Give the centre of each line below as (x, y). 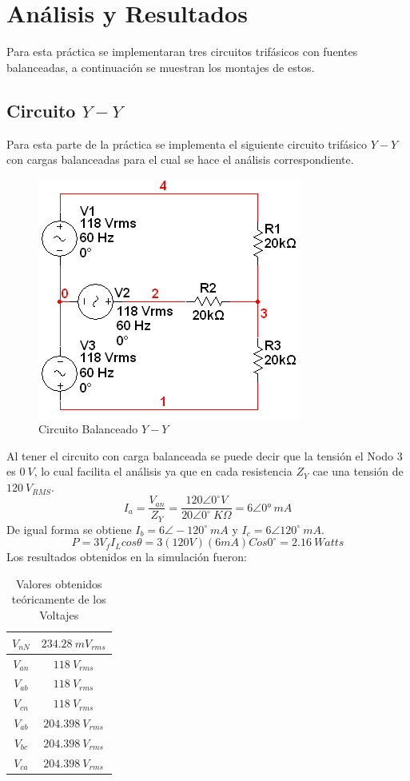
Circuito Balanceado (88, 429)
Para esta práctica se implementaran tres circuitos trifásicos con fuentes (182, 52)
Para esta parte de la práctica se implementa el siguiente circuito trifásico (187, 143)
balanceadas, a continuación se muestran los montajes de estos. (161, 67)
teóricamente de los (59, 599)
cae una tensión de (358, 471)
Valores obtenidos (59, 583)
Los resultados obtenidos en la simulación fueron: (127, 557)
